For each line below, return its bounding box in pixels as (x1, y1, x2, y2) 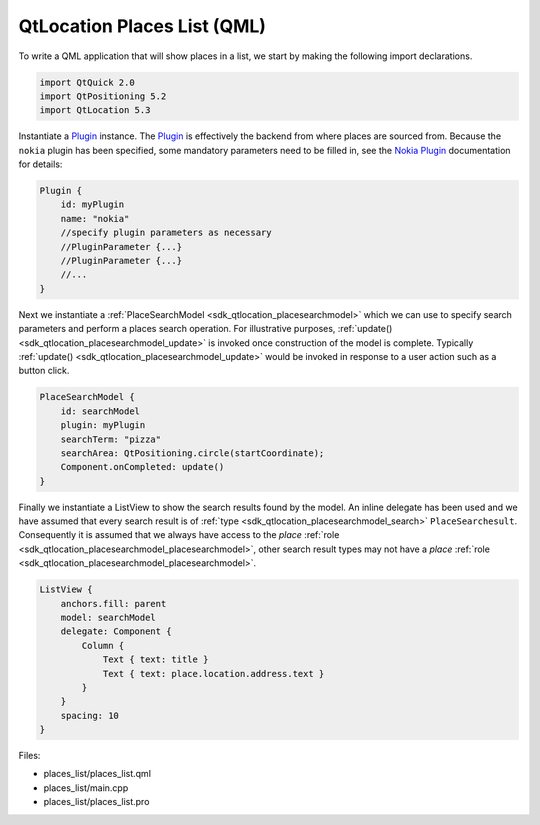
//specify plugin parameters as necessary (60, 227, 272, 239)
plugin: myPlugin (60, 420, 146, 431)
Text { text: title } (102, 654, 209, 665)
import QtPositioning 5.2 (39, 90, 167, 102)
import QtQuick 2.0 (39, 76, 135, 88)
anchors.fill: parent (60, 598, 167, 609)
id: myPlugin (60, 199, 125, 210)
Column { (81, 640, 125, 651)
